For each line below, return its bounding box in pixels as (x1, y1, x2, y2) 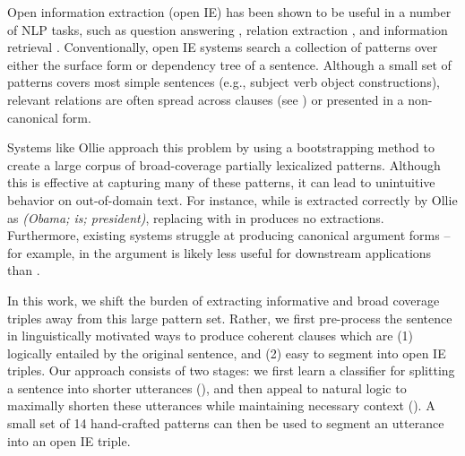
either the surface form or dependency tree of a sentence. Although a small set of (7, 55, 452, 73)
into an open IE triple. (7, 431, 131, 450)
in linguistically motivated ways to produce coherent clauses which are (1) (7, 326, 414, 345)
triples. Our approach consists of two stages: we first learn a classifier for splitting (7, 361, 455, 380)
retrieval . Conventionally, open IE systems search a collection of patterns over (7, 38, 438, 56)
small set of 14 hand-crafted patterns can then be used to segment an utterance (7, 414, 444, 433)
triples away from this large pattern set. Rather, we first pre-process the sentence (7, 308, 452, 327)
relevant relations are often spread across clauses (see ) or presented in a (7, 90, 404, 108)
